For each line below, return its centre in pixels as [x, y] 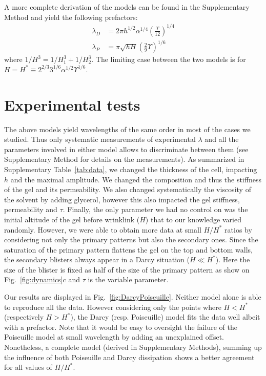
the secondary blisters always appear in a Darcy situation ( [97, 259]
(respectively [24, 317]
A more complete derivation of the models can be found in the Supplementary [127, 7]
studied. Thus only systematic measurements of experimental [100, 139]
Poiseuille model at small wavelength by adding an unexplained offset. [114, 337]
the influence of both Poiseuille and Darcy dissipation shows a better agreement [129, 357]
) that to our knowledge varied [193, 219]
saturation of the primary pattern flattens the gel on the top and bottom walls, [128, 249]
